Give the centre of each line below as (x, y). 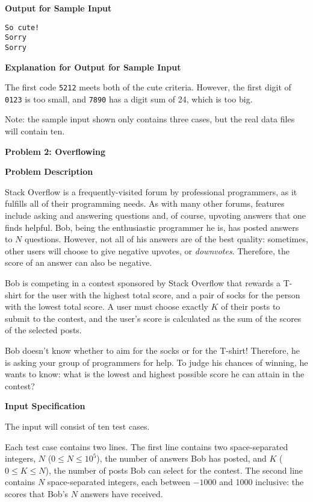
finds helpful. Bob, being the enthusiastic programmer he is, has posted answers (152, 227)
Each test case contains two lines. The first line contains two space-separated (147, 446)
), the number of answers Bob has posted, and (181, 458)
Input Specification (45, 406)
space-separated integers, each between (119, 482)
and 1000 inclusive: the (262, 482)
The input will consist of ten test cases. (77, 426)
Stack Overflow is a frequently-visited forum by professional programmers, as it (151, 191)
